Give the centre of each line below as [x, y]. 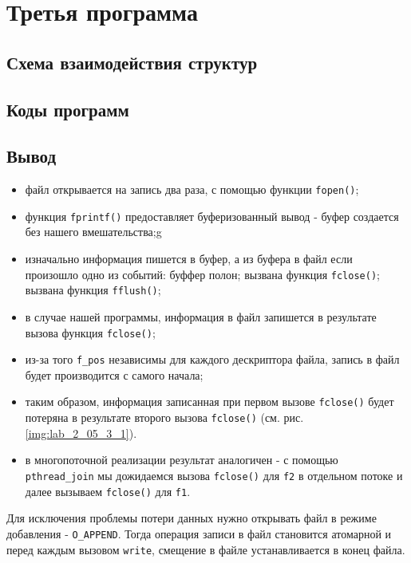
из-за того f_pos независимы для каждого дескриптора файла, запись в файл [212, 359]
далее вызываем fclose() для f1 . [108, 491]
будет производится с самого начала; [114, 374]
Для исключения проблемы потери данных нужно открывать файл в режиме [192, 518]
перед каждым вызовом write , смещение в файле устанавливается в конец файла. [206, 549]
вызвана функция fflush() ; [93, 290]
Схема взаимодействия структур [132, 62]
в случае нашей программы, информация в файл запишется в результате [201, 316]
